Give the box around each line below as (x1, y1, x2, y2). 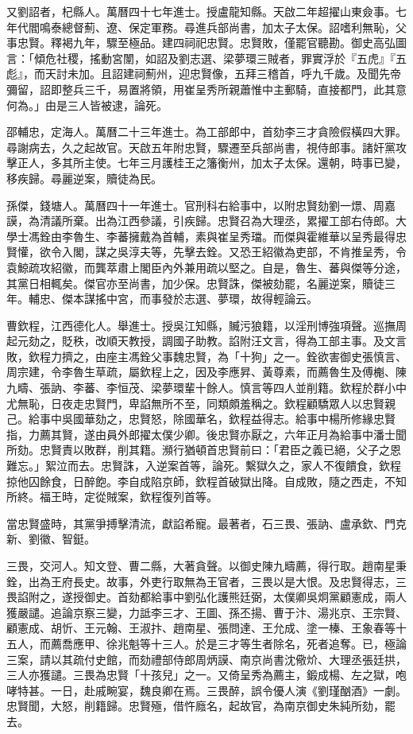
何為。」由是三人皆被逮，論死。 (6, 96, 168, 113)
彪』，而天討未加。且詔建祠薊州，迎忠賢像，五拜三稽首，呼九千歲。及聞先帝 (6, 65, 401, 82)
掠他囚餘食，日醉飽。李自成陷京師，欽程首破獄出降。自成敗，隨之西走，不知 (6, 472, 407, 489)
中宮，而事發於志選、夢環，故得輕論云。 (106, 290, 318, 307)
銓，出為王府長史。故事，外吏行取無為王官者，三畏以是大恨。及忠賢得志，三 (6, 573, 407, 589)
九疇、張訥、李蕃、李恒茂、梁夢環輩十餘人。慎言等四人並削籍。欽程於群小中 (6, 379, 407, 396)
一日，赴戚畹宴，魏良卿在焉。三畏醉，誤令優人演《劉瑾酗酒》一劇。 (50, 682, 407, 698)
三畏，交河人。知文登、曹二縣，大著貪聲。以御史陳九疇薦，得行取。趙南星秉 (6, 557, 407, 573)
